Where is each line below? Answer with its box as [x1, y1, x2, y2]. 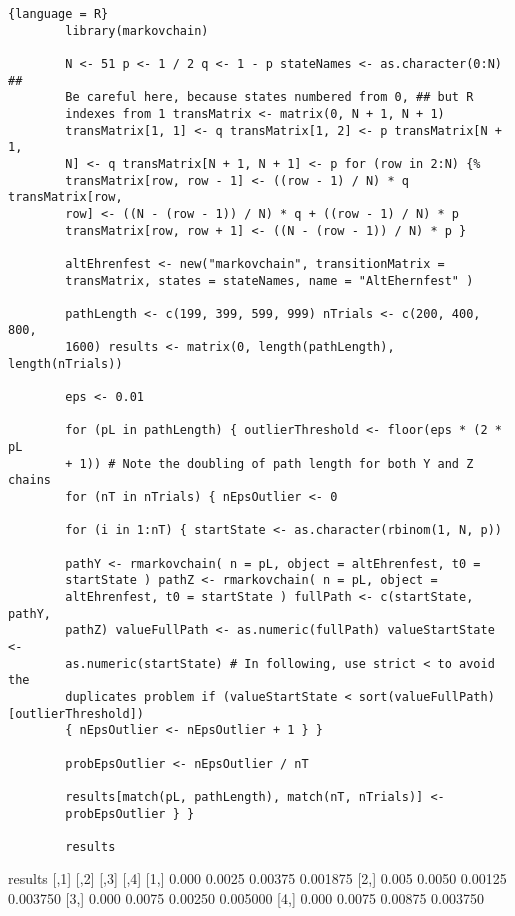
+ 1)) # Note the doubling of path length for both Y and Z [65, 456, 474, 471]
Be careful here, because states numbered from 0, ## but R [65, 90, 474, 105]
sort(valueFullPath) [358, 689, 495, 704]
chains [8, 473, 51, 488]
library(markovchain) [65, 23, 209, 38]
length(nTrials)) [8, 356, 123, 371]
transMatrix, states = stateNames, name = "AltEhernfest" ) [65, 273, 474, 288]
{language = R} [8, 7, 109, 21]
